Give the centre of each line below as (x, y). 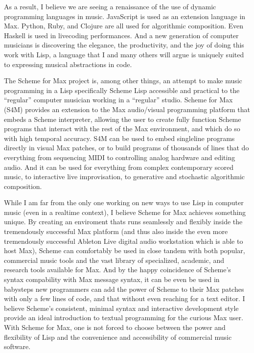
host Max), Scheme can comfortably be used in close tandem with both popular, (125, 250)
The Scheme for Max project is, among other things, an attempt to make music (123, 81)
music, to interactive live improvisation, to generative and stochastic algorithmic (124, 176)
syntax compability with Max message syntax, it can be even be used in (112, 279)
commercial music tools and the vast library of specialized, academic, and (114, 260)
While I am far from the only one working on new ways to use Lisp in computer (124, 202)
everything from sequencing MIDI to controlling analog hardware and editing (120, 157)
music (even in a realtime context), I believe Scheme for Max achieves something (125, 212)
